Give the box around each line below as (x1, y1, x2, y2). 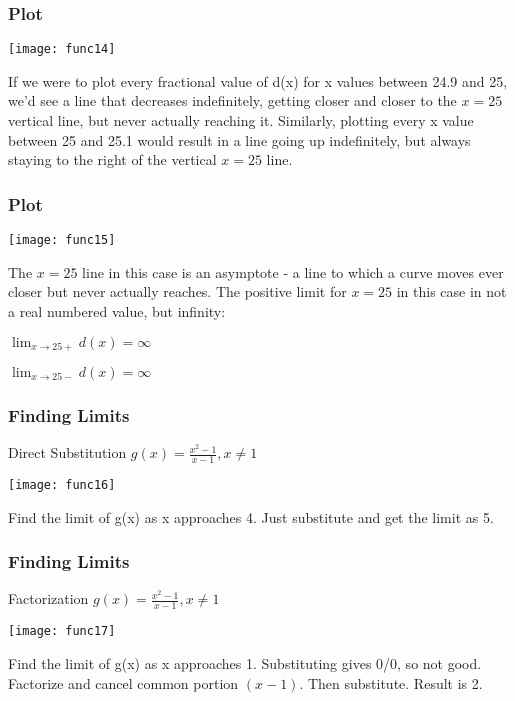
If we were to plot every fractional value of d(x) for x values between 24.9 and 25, (8, 70, 508, 91)
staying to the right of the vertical (8, 149, 217, 170)
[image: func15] (8, 233, 116, 248)
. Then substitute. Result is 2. (299, 672, 483, 693)
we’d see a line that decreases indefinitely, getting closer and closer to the (8, 90, 457, 111)
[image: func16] (8, 478, 116, 492)
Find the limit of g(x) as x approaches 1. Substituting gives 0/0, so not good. (8, 652, 482, 673)
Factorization (8, 588, 89, 609)
